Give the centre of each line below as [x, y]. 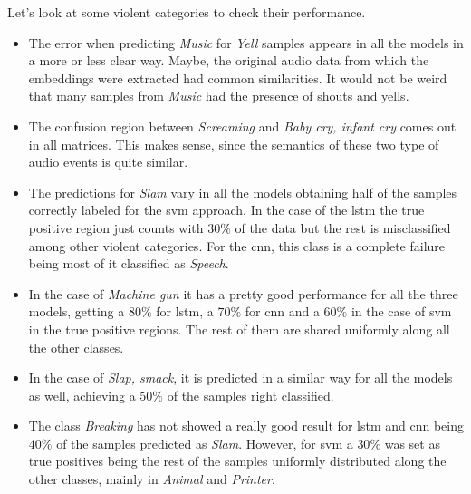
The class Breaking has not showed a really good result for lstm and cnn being [246, 426]
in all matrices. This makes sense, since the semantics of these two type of [234, 144]
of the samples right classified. [250, 395]
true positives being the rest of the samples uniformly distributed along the [237, 461]
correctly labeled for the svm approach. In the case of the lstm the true [226, 210]
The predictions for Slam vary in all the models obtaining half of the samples [243, 192]
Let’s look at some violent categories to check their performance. [187, 12]
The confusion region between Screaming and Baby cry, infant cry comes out [242, 126]
